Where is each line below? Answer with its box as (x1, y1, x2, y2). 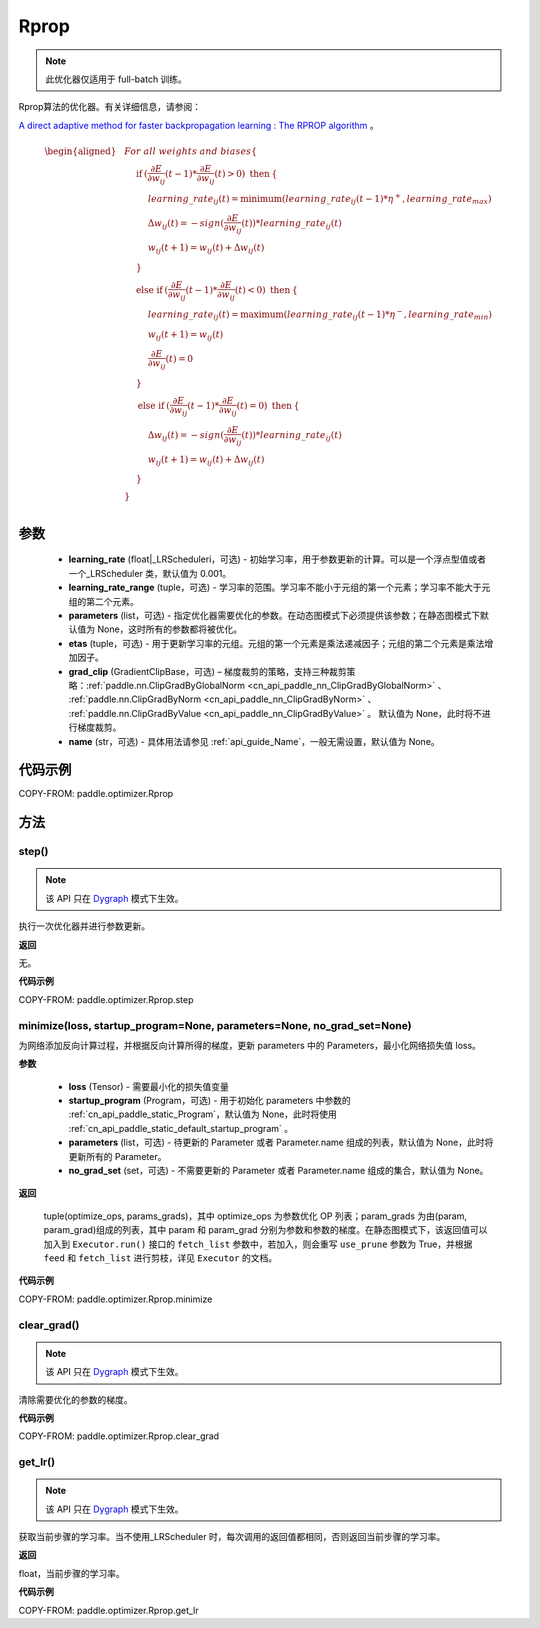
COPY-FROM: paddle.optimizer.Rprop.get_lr (18, 1604, 199, 1616)
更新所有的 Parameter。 (68, 1150, 167, 1162)
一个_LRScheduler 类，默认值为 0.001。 (68, 567, 232, 579)
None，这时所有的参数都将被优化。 (96, 623, 243, 635)
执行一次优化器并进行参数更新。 (18, 920, 150, 932)
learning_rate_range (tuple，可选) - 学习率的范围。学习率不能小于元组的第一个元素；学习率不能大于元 (68, 581, 491, 594)
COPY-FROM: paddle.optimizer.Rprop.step (18, 993, 194, 1005)
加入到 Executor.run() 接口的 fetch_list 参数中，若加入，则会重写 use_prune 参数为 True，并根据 (43, 1238, 473, 1250)
